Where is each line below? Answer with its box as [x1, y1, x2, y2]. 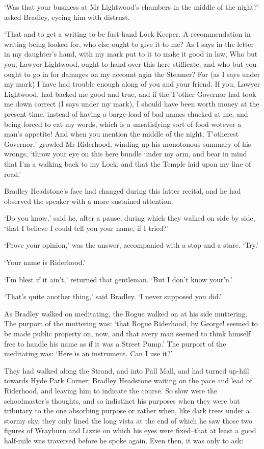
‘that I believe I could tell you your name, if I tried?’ [4, 222, 169, 233]
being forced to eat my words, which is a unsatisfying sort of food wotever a [4, 118, 242, 129]
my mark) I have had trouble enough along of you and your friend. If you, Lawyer [4, 78, 260, 89]
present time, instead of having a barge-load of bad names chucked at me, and [4, 108, 248, 119]
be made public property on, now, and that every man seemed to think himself [4, 328, 251, 339]
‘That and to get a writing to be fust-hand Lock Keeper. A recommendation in [4, 29, 251, 39]
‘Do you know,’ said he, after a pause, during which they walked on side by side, [4, 213, 255, 223]
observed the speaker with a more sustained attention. [4, 195, 173, 206]
